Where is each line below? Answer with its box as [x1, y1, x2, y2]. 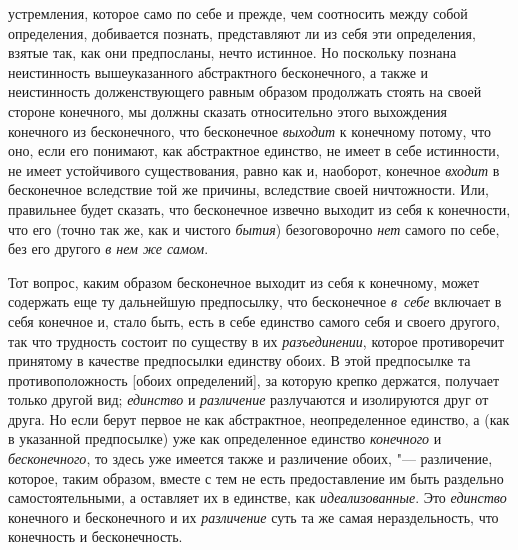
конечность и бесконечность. [8, 526, 183, 547]
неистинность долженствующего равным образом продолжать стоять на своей [8, 81, 482, 102]
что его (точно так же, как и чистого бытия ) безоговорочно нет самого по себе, [8, 218, 500, 239]
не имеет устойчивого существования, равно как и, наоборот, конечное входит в [8, 159, 500, 180]
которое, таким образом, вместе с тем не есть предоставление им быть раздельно [8, 467, 504, 488]
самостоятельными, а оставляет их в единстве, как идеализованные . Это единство [8, 487, 507, 508]
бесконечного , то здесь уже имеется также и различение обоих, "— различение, [8, 448, 493, 469]
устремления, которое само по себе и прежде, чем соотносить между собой [8, 3, 468, 23]
